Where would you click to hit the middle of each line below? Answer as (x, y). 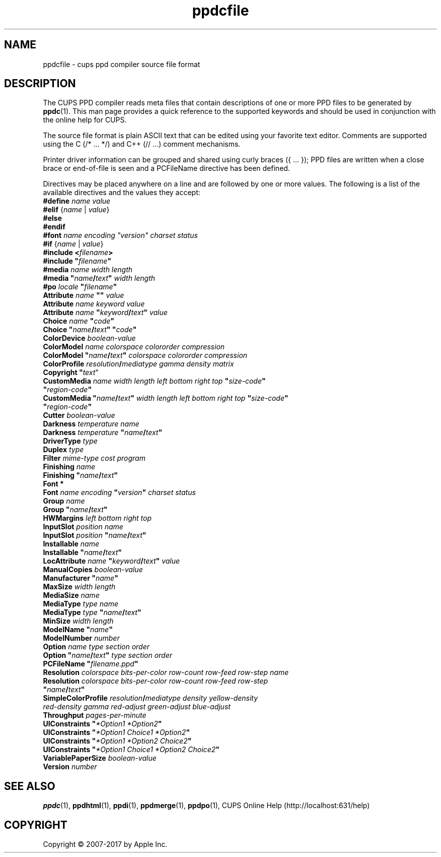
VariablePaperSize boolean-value (100, 758)
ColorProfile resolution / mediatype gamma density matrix (138, 364)
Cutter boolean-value (79, 415)
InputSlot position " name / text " (95, 535)
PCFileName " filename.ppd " (91, 664)
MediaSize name (71, 595)
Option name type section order (96, 647)
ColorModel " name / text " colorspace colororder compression (145, 355)
